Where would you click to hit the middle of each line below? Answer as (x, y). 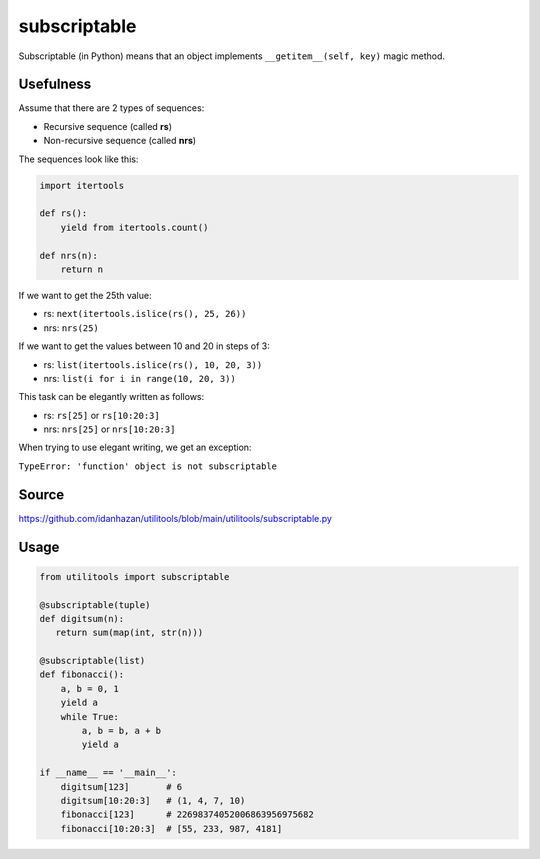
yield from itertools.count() (134, 227)
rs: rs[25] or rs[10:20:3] (101, 415)
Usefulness (55, 84)
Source (41, 494)
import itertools (82, 185)
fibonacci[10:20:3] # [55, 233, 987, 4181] (171, 828)
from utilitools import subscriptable (134, 576)
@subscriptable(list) (92, 661)
